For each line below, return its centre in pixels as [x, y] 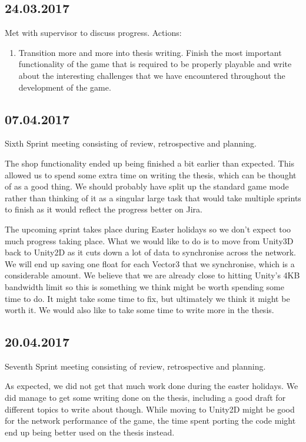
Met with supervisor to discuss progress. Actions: [93, 33]
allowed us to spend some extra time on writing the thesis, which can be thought [151, 175]
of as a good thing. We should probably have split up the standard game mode [147, 186]
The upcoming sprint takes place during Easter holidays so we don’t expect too [148, 229]
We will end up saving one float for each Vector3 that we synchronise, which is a [150, 263]
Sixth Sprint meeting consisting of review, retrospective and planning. [131, 143]
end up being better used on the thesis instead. [90, 432]
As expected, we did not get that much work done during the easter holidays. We [152, 386]
